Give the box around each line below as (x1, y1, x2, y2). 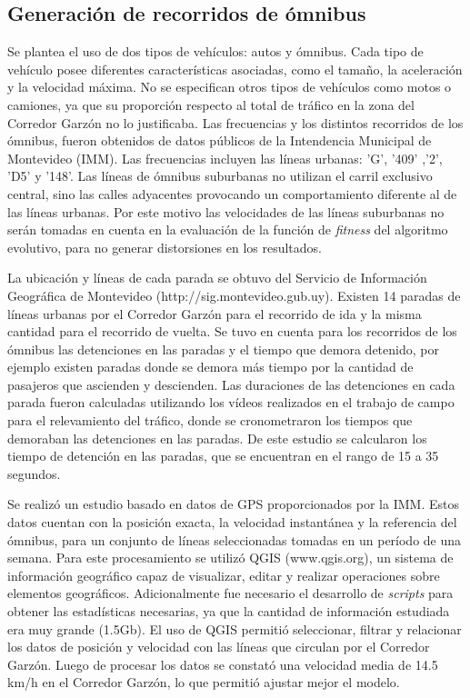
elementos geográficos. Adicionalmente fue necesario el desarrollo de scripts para (7, 583, 454, 603)
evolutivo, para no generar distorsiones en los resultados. (7, 237, 322, 256)
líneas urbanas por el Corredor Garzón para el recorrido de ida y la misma (7, 304, 422, 323)
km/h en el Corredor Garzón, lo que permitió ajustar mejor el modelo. (7, 673, 400, 692)
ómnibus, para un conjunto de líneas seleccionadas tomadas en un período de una (7, 530, 462, 549)
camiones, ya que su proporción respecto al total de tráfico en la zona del (7, 95, 415, 114)
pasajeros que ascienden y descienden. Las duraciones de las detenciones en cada (7, 374, 455, 394)
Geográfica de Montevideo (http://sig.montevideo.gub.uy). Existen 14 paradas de (7, 285, 461, 304)
